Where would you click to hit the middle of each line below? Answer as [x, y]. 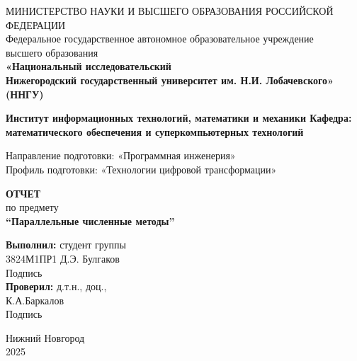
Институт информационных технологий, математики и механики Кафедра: [179, 118]
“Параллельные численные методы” [90, 220]
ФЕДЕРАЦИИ [36, 24]
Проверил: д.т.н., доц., [56, 286]
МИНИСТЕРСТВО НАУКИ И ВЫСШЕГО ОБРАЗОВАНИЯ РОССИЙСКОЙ [170, 11]
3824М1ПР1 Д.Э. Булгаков [63, 258]
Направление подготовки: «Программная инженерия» [121, 155]
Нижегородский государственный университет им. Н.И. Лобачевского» [170, 80]
